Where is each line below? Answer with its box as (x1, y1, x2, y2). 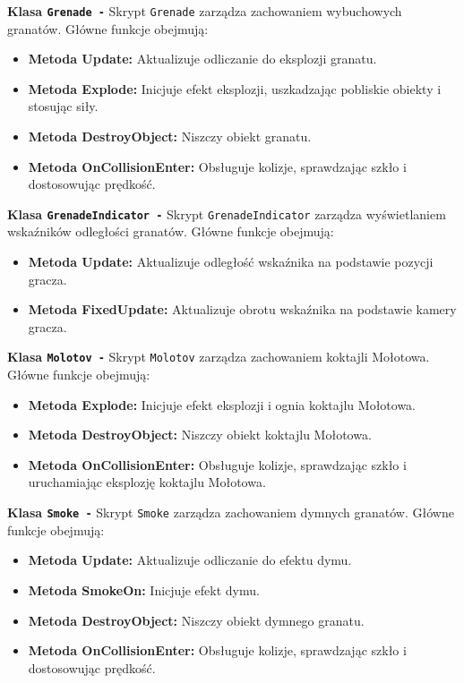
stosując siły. (28, 97, 99, 115)
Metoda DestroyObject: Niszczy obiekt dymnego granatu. (28, 610, 365, 629)
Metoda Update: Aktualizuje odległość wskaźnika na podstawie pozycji (28, 252, 434, 271)
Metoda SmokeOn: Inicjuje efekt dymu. (28, 580, 260, 599)
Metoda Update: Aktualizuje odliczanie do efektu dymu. (28, 551, 352, 569)
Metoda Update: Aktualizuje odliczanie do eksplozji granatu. (28, 49, 377, 68)
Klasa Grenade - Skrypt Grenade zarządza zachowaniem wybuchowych (7, 2, 402, 20)
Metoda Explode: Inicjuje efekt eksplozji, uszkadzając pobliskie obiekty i (28, 79, 442, 98)
